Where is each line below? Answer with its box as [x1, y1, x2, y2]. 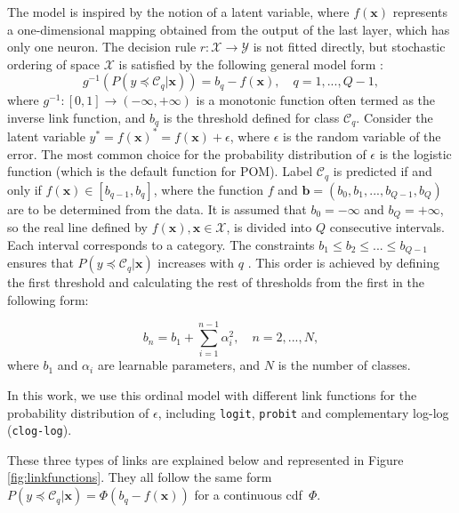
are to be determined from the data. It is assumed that [7, 199, 307, 218]
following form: [7, 290, 89, 309]
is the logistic [379, 144, 452, 163]
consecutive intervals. [329, 218, 445, 236]
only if [7, 180, 42, 198]
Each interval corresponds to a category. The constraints [7, 235, 315, 253]
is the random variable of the [283, 126, 441, 145]
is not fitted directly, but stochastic [253, 37, 446, 56]
